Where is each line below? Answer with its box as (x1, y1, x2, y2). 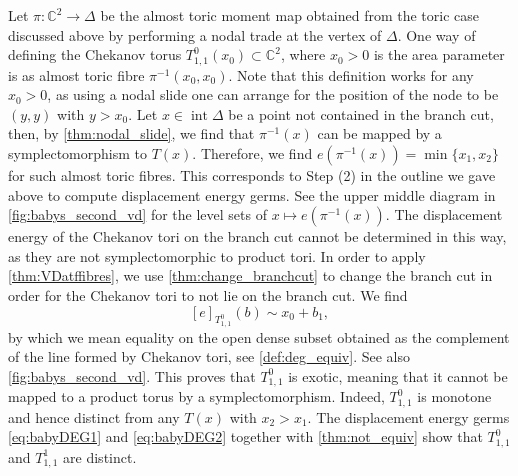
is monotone (417, 386, 492, 407)
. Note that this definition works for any (228, 64, 474, 85)
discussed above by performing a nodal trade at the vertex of (8, 24, 382, 45)
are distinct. (63, 446, 137, 467)
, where (280, 44, 326, 65)
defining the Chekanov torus (8, 44, 182, 65)
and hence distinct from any (8, 406, 180, 427)
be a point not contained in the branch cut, (228, 103, 494, 124)
